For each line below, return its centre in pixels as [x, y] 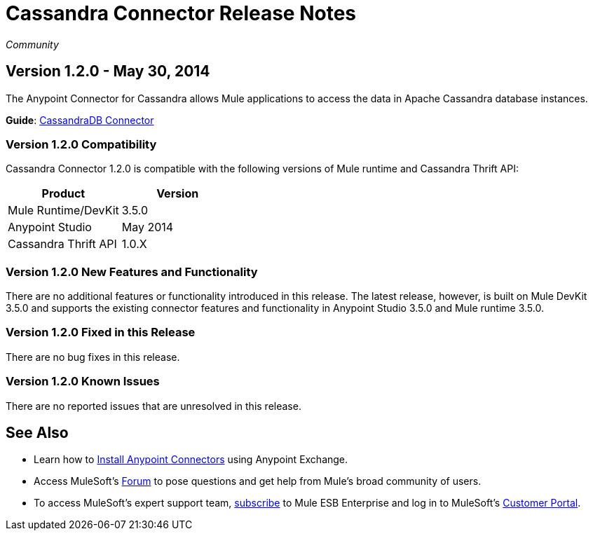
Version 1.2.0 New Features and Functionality [132, 272]
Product [63, 194]
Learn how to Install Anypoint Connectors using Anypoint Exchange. [191, 460]
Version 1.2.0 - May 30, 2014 [108, 71]
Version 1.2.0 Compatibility [81, 144]
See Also [37, 433]
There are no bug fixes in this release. [93, 357]
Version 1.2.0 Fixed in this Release [101, 332]
